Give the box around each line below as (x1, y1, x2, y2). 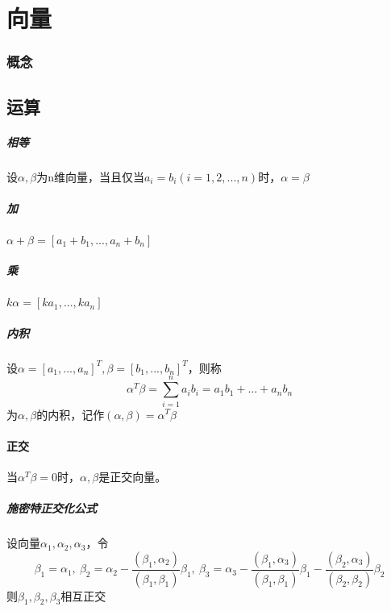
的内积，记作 (36, 405, 105, 422)
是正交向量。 (98, 468, 167, 484)
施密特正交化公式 (6, 500, 97, 517)
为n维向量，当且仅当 (36, 168, 144, 185)
